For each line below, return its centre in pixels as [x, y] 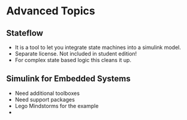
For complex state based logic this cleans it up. [73, 60]
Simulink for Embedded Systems [68, 79]
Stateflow [25, 33]
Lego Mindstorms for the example [57, 106]
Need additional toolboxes [47, 93]
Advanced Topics [51, 11]
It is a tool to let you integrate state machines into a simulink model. [98, 47]
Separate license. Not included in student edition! [76, 54]
